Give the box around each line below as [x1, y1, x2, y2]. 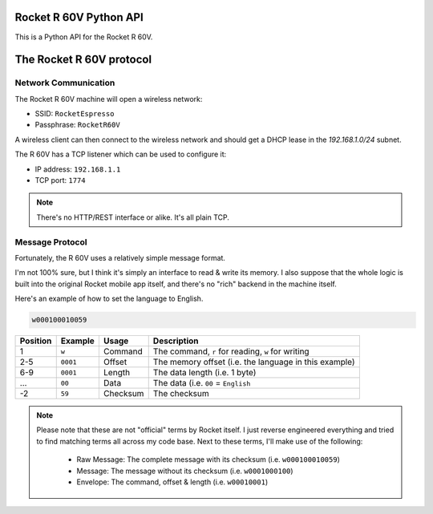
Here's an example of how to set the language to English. [14, 293, 204, 304]
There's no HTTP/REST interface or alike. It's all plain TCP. [36, 212, 230, 222]
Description [152, 335, 200, 346]
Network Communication [14, 77, 115, 88]
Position [19, 335, 52, 346]
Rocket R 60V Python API [14, 10, 144, 24]
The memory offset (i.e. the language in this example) [152, 357, 356, 368]
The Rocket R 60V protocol [14, 53, 152, 67]
